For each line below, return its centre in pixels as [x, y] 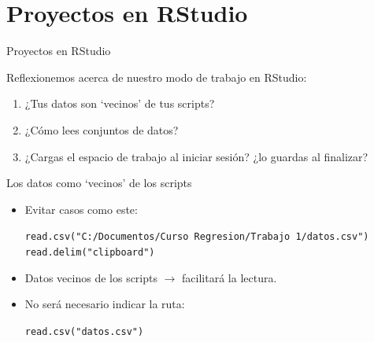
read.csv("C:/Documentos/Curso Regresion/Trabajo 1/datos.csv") [197, 237]
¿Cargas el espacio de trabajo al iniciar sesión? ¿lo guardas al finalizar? [196, 156]
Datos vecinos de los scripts [91, 277]
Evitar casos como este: [81, 209]
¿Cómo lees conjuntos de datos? [102, 129]
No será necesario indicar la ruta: [105, 304]
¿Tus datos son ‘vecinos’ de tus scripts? [120, 103]
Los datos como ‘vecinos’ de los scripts [99, 183]
